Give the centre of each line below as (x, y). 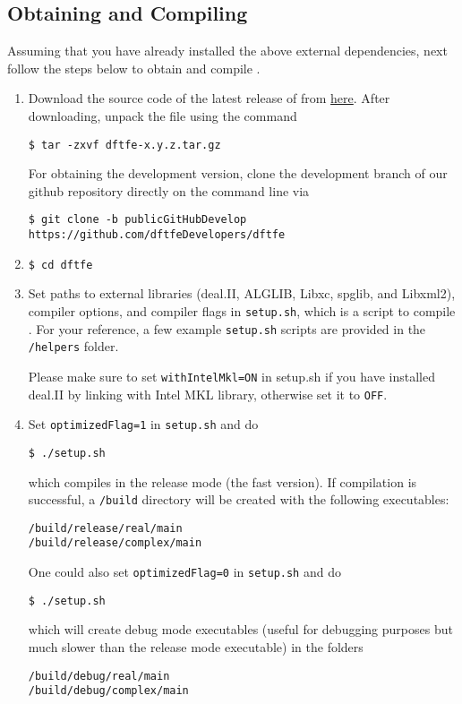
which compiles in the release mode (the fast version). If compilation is (222, 481)
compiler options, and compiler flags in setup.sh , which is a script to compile (242, 310)
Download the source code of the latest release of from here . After (209, 98)
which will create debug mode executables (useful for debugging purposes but (240, 629)
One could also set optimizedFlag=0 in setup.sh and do (184, 572)
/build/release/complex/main (115, 543)
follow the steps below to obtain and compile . (134, 68)
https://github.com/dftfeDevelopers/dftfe (157, 235)
